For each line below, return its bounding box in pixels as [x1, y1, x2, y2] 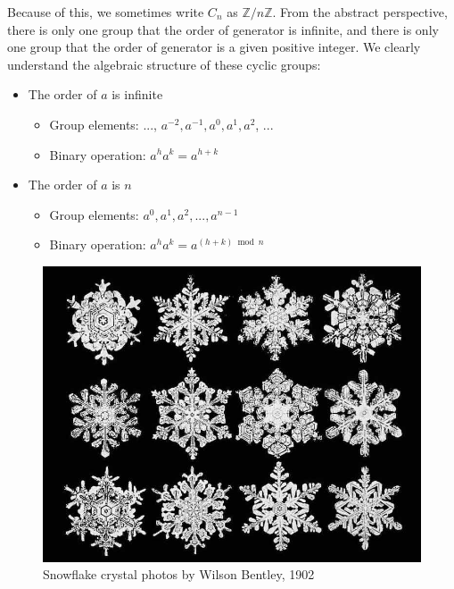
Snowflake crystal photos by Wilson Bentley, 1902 [43, 565, 315, 584]
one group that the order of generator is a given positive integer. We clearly [7, 38, 421, 56]
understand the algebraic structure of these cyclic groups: [7, 55, 321, 73]
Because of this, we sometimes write [7, 3, 204, 21]
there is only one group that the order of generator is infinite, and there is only [7, 20, 439, 38]
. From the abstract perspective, [272, 3, 448, 21]
